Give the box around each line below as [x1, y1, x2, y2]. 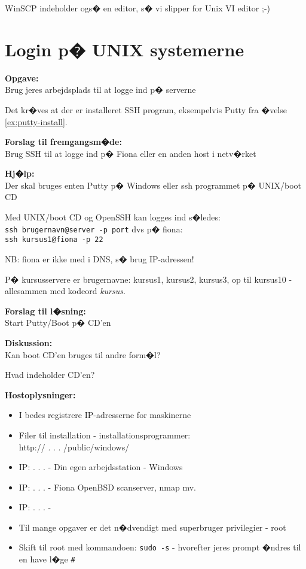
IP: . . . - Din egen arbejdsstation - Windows [19, 461, 183, 473]
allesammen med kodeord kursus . [5, 284, 126, 297]
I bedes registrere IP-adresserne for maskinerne [19, 408, 191, 421]
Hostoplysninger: [5, 388, 76, 401]
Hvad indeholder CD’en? [5, 368, 95, 381]
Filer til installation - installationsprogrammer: [19, 428, 191, 441]
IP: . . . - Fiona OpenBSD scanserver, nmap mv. [19, 480, 196, 493]
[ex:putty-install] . [5, 115, 68, 128]
